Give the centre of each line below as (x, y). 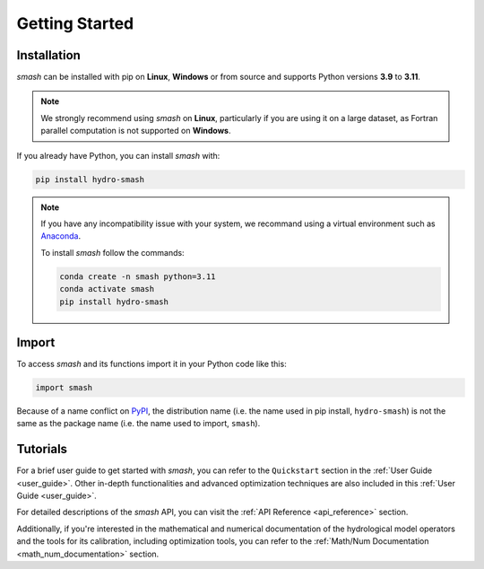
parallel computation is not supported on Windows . (136, 131)
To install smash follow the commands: (112, 252)
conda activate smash (107, 289)
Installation (48, 55)
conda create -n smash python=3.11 (138, 276)
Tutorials (42, 449)
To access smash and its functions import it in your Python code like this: (151, 364)
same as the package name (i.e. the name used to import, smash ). (138, 424)
